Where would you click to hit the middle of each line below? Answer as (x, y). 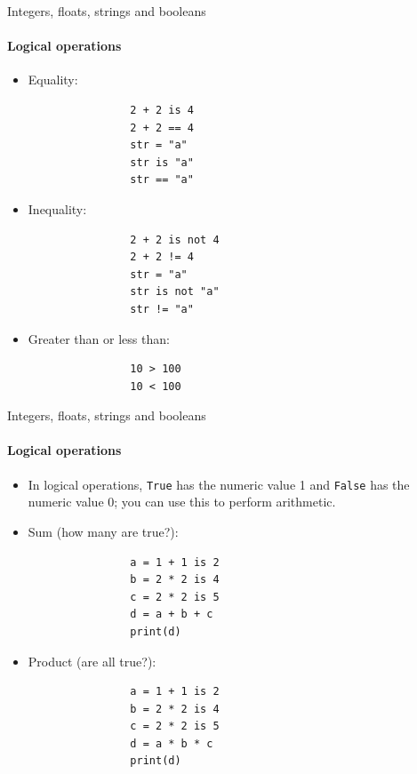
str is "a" (162, 162)
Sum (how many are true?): (103, 531)
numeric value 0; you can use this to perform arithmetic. (182, 502)
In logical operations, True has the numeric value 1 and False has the (219, 484)
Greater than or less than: (99, 338)
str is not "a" (175, 292)
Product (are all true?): (92, 661)
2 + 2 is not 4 (175, 239)
